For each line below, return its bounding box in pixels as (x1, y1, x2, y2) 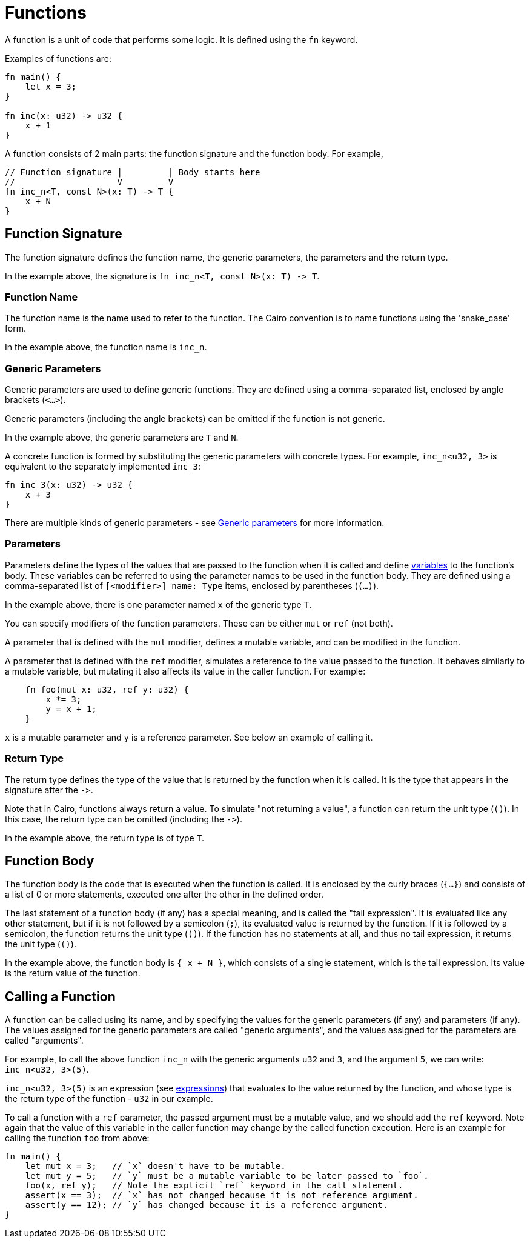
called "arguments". (5, 1035, 84, 1046)
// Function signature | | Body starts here (5, 167, 260, 177)
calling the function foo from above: (5, 1133, 150, 1144)
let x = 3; (25, 81, 77, 92)
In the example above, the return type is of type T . (5, 832, 205, 843)
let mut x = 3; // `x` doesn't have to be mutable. (25, 1161, 286, 1171)
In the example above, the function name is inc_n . (5, 342, 207, 353)
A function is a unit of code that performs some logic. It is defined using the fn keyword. (5, 34, 358, 45)
